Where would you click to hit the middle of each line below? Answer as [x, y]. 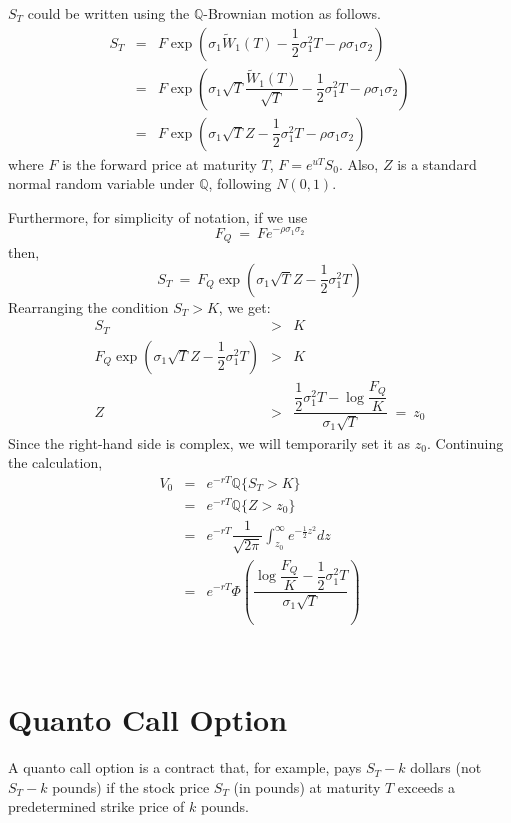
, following [240, 183]
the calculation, [55, 462]
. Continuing [465, 442]
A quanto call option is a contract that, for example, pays [185, 767]
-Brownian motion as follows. [292, 13]
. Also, [358, 163]
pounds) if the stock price [131, 786]
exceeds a [426, 786]
